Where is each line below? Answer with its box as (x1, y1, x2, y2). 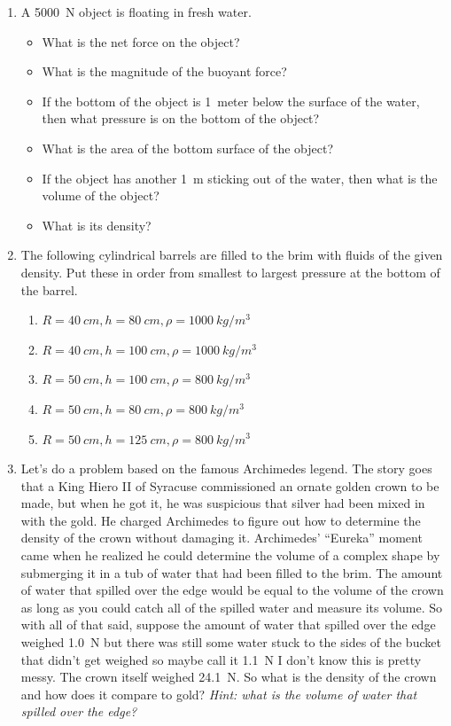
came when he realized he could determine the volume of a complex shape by (20, 546, 440, 565)
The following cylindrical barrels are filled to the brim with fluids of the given (20, 246, 443, 264)
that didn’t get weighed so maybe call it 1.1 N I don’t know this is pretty (20, 650, 422, 668)
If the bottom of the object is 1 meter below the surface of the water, (42, 91, 420, 110)
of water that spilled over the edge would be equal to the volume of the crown (20, 581, 444, 599)
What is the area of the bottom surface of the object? (42, 138, 334, 157)
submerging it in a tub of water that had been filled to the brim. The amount (20, 563, 443, 582)
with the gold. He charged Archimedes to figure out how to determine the (20, 511, 421, 529)
